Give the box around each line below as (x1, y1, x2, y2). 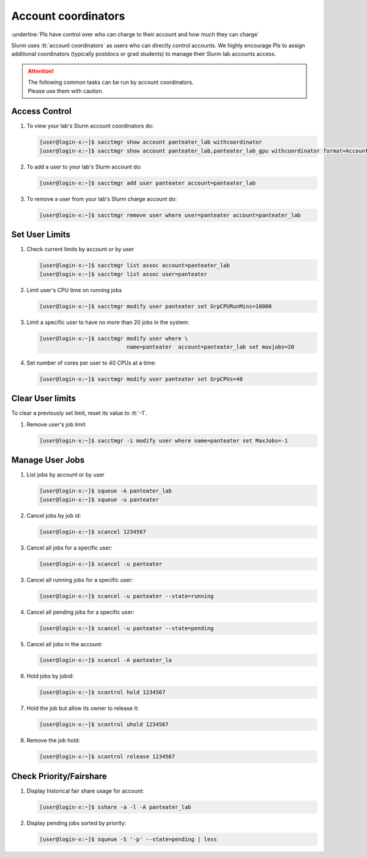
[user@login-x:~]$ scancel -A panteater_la (39, 657, 172, 664)
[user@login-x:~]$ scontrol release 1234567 (39, 753, 176, 760)
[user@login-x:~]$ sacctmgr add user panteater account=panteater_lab (39, 179, 256, 186)
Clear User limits (11, 393, 76, 404)
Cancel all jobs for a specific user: (26, 544, 113, 551)
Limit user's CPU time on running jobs (26, 286, 122, 293)
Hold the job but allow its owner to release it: (26, 704, 139, 712)
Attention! (28, 67, 54, 75)
